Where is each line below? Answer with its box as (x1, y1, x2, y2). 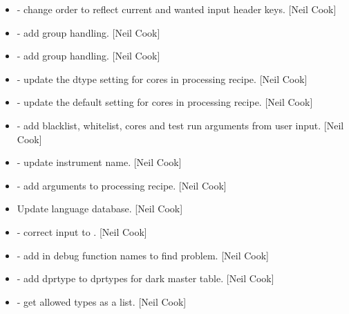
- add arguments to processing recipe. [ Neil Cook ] (17, 178, 227, 192)
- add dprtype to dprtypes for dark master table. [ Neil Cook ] (17, 271, 274, 286)
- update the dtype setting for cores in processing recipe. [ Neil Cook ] (17, 71, 308, 86)
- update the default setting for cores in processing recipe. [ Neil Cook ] (17, 95, 313, 109)
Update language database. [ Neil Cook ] (17, 201, 183, 216)
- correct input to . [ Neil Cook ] (17, 224, 147, 239)
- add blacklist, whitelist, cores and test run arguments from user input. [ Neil (17, 118, 344, 132)
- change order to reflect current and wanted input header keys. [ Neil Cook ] (17, 2, 337, 16)
